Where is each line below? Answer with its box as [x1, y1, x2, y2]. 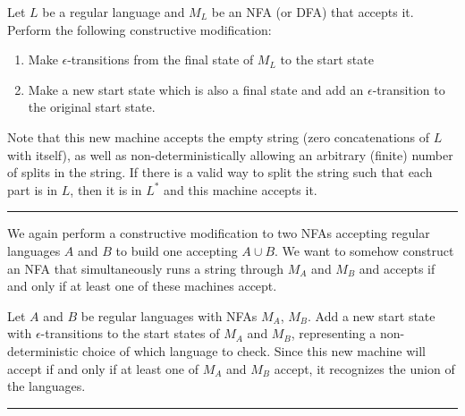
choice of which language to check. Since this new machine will [82, 341, 426, 360]
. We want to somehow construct [275, 241, 454, 259]
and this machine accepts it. [164, 180, 317, 199]
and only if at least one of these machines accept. [7, 276, 277, 295]
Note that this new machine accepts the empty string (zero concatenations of [7, 127, 430, 146]
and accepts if [359, 259, 435, 277]
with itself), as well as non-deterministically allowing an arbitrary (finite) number [7, 145, 453, 164]
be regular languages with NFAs [80, 306, 258, 325]
